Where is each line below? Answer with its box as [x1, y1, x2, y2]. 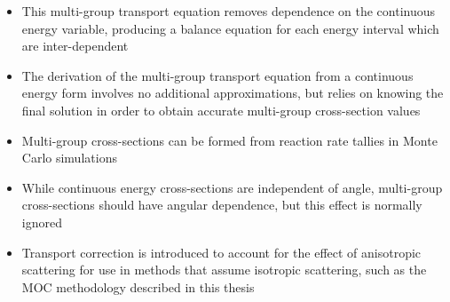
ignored [21, 212, 62, 231]
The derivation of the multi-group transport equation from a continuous [21, 66, 414, 84]
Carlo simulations [21, 148, 117, 167]
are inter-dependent [21, 36, 129, 55]
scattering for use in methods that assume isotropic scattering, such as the [21, 260, 427, 279]
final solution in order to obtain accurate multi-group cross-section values [21, 100, 421, 119]
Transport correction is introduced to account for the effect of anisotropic [21, 242, 422, 261]
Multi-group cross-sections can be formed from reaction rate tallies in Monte [21, 131, 438, 149]
